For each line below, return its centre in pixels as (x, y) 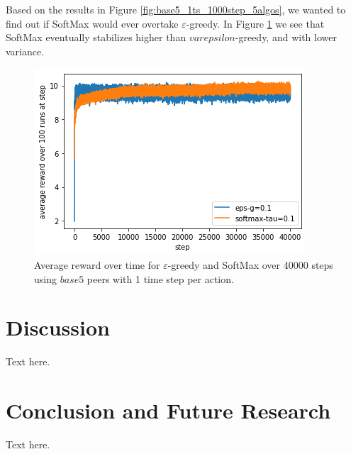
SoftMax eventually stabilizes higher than (96, 37)
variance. (25, 51)
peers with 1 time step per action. (160, 278)
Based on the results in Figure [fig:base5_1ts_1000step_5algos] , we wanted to (176, 9)
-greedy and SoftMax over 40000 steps (250, 264)
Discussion (58, 327)
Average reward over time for (97, 264)
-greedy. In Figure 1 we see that (255, 23)
